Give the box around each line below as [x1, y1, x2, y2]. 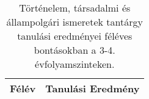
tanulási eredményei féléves [17, 29, 133, 43]
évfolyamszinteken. [35, 57, 115, 71]
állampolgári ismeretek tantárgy [6, 15, 143, 29]
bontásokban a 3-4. [34, 43, 115, 57]
